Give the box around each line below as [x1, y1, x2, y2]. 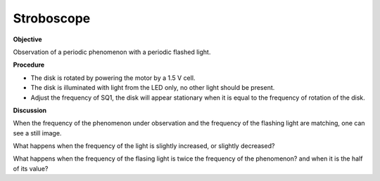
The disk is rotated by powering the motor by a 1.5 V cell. [30, 74, 196, 82]
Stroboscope [13, 11, 91, 26]
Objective [13, 35, 42, 43]
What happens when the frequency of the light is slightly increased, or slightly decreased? [13, 142, 275, 150]
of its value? [13, 164, 49, 173]
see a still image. [13, 128, 62, 137]
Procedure [13, 60, 45, 69]
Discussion [13, 106, 47, 114]
